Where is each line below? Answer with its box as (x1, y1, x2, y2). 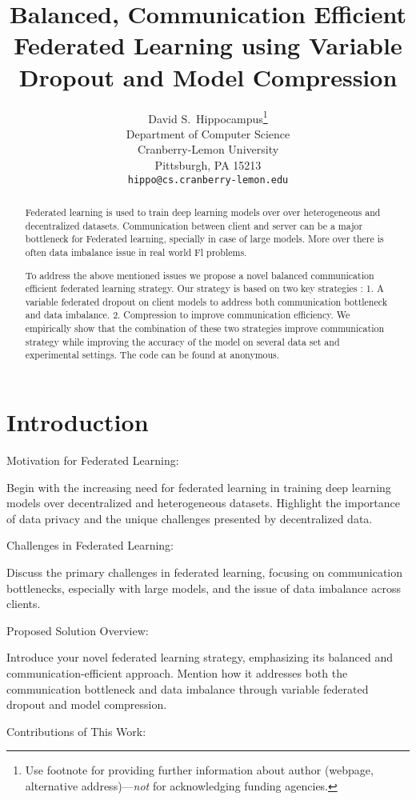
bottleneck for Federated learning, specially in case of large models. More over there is (25, 232, 384, 246)
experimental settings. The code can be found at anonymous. (25, 348, 280, 362)
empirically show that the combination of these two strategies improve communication (25, 322, 385, 335)
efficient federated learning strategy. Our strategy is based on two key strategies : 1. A (25, 282, 384, 295)
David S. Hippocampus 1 (148, 107, 268, 126)
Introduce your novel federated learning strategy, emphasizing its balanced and (6, 649, 394, 666)
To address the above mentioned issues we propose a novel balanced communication (25, 268, 374, 282)
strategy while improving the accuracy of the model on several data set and (25, 334, 340, 348)
